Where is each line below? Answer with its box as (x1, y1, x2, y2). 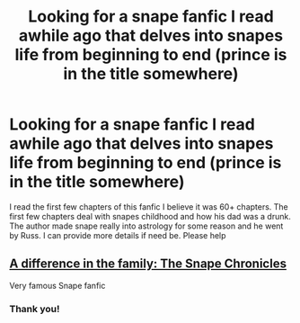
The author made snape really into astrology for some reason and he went (9, 220, 284, 231)
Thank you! (9, 302, 60, 315)
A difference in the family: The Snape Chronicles (9, 256, 287, 272)
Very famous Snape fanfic (9, 280, 106, 291)
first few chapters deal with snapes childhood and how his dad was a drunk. (9, 211, 292, 221)
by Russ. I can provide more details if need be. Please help (9, 229, 226, 240)
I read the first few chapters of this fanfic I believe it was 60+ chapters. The (9, 201, 289, 212)
